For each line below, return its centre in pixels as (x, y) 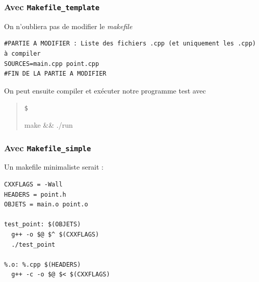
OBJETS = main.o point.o (46, 205)
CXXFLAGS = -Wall (33, 184)
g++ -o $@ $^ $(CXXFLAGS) (55, 234)
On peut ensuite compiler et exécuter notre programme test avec (105, 90)
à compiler (22, 53)
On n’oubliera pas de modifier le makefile (68, 26)
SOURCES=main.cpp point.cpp (52, 64)
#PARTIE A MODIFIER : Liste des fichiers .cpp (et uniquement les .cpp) (130, 44)
